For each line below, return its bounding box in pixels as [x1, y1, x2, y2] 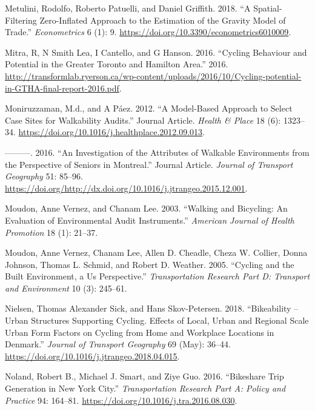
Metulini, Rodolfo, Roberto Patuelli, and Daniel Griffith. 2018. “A [5, 2, 251, 14]
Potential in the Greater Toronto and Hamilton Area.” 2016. [5, 58, 228, 70]
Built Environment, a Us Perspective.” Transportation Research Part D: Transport [5, 270, 310, 282]
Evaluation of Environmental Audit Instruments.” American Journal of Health [5, 213, 294, 226]
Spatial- [253, 2, 282, 14]
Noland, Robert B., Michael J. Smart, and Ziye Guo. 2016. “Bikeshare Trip [5, 370, 284, 383]
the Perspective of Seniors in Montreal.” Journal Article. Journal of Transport [5, 158, 293, 170]
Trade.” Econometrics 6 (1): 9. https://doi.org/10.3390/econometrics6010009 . [5, 25, 291, 38]
